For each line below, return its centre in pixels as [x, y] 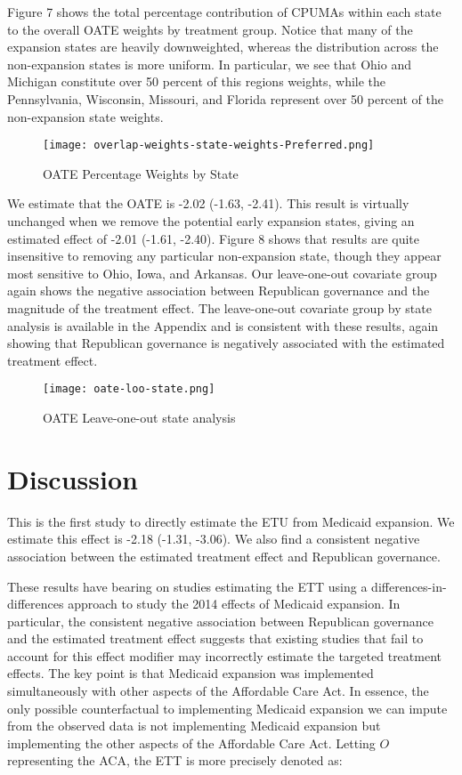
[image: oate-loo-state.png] [129, 389]
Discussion [73, 478]
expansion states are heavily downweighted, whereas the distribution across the [223, 47]
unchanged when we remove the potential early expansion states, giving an [211, 221]
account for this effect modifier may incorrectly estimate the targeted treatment [224, 655]
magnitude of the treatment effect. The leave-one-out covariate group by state [219, 307]
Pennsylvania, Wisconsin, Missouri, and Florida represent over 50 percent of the [225, 98]
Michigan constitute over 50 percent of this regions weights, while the [197, 81]
